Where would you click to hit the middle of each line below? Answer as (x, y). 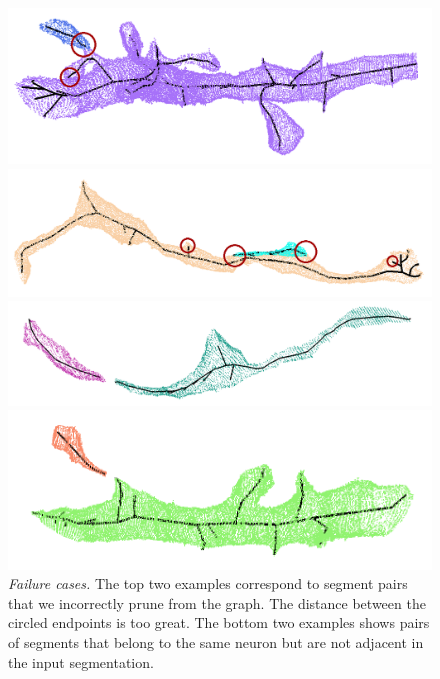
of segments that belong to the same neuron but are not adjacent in (216, 642)
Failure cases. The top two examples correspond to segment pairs (208, 583)
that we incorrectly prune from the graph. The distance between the (217, 602)
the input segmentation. (81, 661)
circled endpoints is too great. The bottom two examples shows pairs (219, 622)
